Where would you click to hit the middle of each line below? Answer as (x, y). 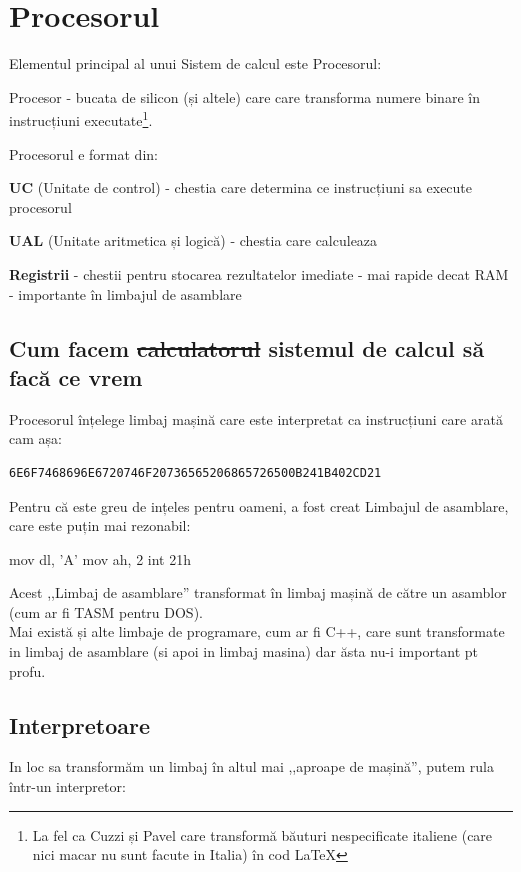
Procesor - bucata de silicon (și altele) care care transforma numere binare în (244, 96)
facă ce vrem (76, 376)
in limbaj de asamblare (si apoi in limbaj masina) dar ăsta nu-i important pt (244, 651)
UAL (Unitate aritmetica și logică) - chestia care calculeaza (193, 240)
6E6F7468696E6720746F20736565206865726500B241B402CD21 (195, 472)
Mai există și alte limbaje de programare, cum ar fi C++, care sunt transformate (257, 631)
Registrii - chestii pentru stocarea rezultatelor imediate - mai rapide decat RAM (259, 273)
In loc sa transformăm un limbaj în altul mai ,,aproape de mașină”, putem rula (251, 766)
